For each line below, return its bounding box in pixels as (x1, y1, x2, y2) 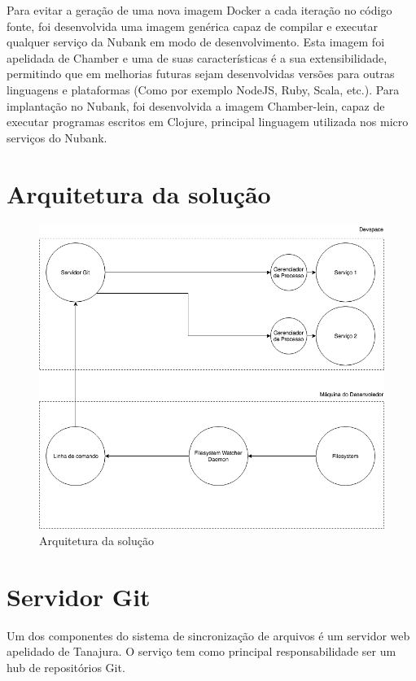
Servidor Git (7, 579, 151, 613)
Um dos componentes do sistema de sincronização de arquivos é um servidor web (7, 626, 410, 644)
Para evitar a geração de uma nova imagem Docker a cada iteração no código (7, 2, 392, 18)
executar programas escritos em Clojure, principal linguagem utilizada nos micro (7, 113, 409, 130)
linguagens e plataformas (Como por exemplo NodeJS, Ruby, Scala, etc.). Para (7, 81, 400, 98)
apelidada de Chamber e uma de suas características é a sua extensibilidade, (7, 49, 388, 66)
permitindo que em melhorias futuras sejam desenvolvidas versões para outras (7, 65, 395, 82)
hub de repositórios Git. (7, 658, 125, 675)
